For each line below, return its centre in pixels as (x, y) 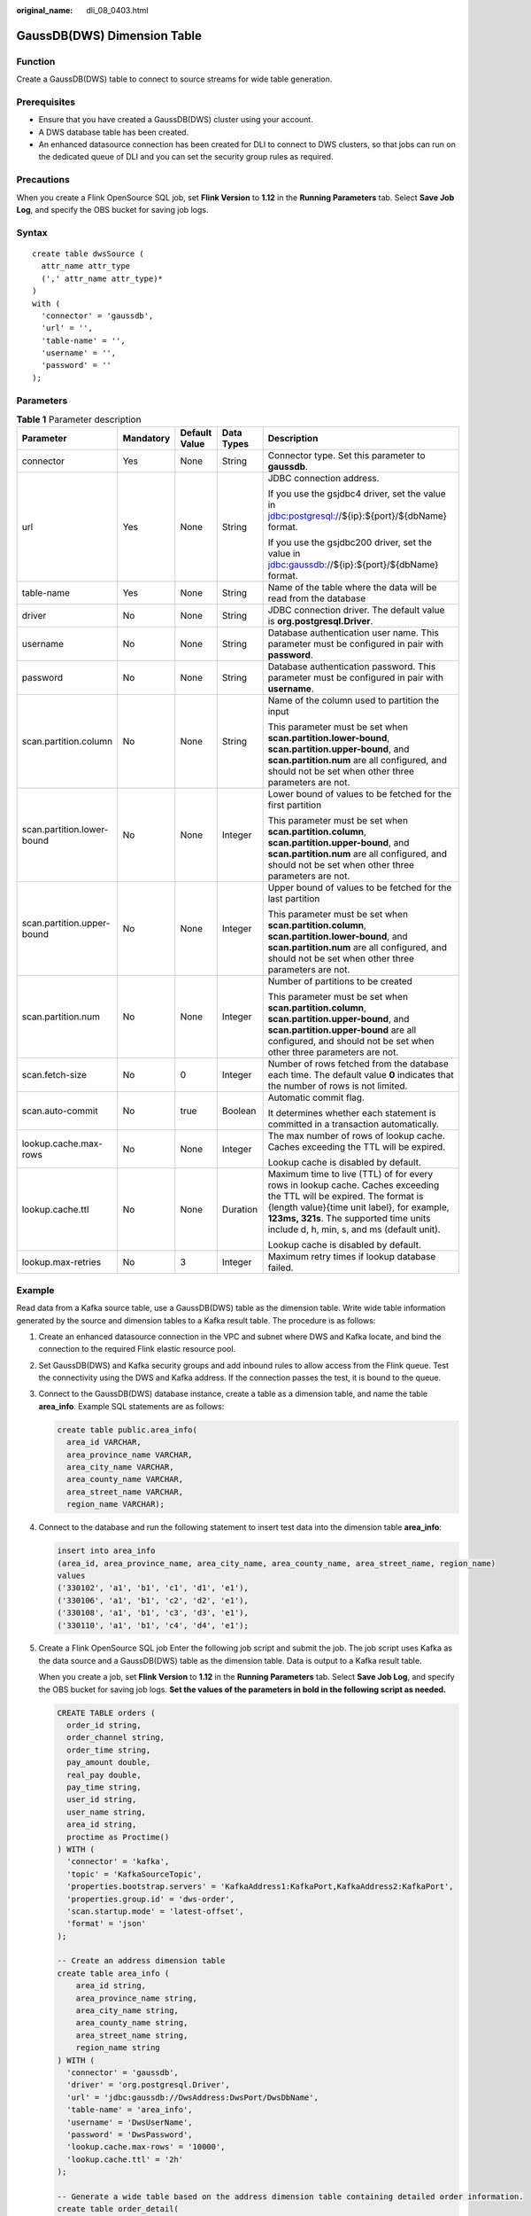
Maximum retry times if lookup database (352, 1257)
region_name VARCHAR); (116, 1504)
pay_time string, (104, 1787)
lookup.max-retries (62, 1262)
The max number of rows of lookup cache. (357, 1136)
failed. (281, 1268)
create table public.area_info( (127, 1430)
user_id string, (102, 1800)
